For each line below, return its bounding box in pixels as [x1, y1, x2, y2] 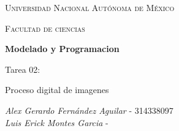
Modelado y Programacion [5, 42, 120, 55]
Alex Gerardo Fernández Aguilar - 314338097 [5, 103, 173, 116]
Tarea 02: [5, 62, 40, 75]
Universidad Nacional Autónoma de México [5, 1, 175, 13]
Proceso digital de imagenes [5, 83, 109, 96]
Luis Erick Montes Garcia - [5, 116, 109, 129]
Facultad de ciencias [5, 21, 85, 34]
